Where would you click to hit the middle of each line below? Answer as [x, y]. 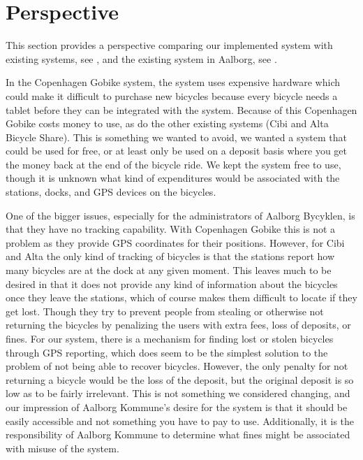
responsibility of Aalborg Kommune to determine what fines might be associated [178, 434]
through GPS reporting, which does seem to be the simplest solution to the [167, 352]
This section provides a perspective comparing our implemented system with [169, 45]
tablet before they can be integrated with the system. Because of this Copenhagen [181, 109]
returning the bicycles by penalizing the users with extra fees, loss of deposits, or [178, 325]
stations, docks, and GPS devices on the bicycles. [111, 192]
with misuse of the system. [62, 448]
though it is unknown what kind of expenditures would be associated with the [173, 178]
